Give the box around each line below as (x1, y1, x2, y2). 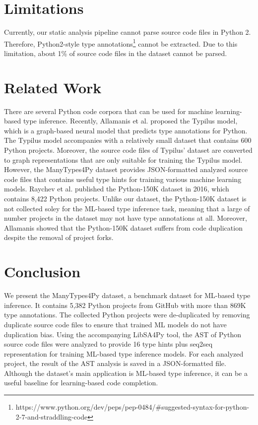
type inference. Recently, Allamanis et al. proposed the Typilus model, (23, 116, 238, 126)
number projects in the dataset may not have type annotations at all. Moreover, (4, 213, 247, 223)
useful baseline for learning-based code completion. (4, 377, 158, 388)
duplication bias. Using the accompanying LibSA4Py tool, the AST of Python (4, 329, 241, 339)
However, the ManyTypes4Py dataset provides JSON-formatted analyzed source (4, 164, 248, 175)
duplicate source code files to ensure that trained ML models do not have (4, 319, 227, 329)
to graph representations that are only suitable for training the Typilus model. (4, 154, 243, 165)
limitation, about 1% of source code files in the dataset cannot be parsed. (4, 48, 227, 58)
